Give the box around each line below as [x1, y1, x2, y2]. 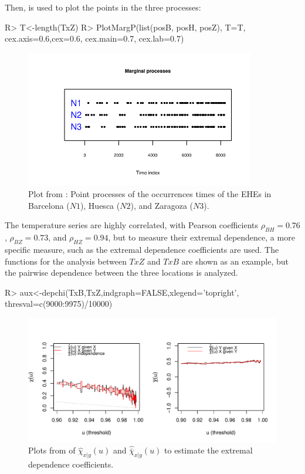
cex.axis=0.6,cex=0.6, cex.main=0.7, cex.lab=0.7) [5, 32, 184, 45]
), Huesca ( [80, 199, 120, 211]
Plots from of [28, 444, 76, 456]
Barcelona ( [28, 199, 70, 211]
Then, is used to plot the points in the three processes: [5, 1, 201, 13]
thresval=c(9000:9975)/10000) [5, 297, 113, 310]
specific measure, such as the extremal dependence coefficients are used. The [5, 243, 279, 255]
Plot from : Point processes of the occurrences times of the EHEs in [28, 188, 272, 200]
